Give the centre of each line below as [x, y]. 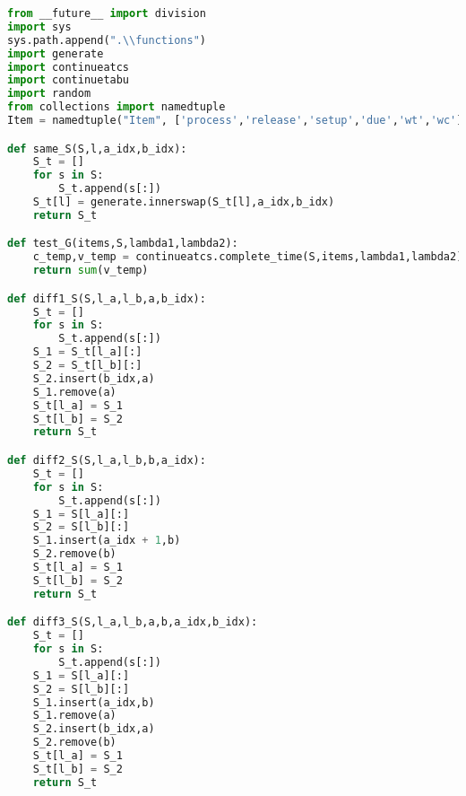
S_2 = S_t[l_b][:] [87, 366]
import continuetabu [69, 80]
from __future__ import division [107, 13]
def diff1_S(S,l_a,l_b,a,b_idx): [107, 298]
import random [49, 94]
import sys [39, 26]
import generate [56, 53]
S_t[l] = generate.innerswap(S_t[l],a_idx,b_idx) [184, 202]
